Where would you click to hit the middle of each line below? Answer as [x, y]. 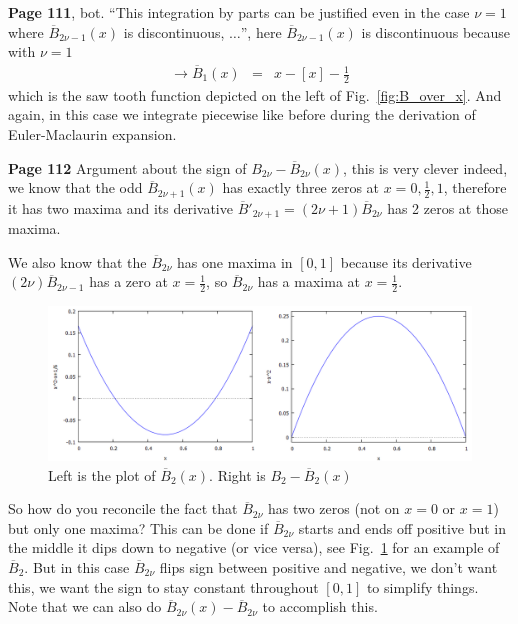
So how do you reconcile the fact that [123, 508]
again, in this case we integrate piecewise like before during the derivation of [242, 114]
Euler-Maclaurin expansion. [92, 134]
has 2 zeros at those [447, 207]
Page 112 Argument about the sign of [127, 167]
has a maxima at [309, 281]
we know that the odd [75, 187]
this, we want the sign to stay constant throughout [163, 586]
